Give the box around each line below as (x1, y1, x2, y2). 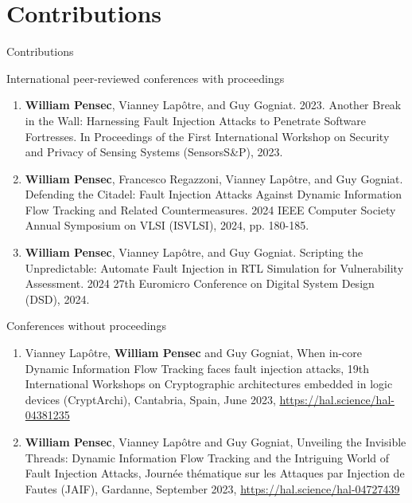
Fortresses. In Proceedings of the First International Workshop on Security (25, 128, 390, 144)
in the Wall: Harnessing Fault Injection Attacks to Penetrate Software (25, 112, 366, 128)
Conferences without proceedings (6, 317, 166, 334)
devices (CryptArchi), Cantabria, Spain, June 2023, (25, 391, 276, 407)
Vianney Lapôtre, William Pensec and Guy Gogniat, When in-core (25, 344, 363, 361)
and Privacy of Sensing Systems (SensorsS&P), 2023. (25, 143, 283, 160)
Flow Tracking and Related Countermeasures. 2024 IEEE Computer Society (25, 201, 396, 218)
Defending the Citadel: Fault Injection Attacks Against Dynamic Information (25, 186, 402, 202)
